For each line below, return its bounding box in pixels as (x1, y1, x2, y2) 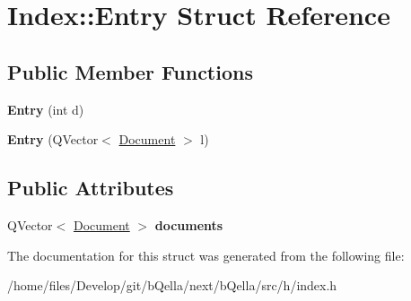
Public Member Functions (7, 57, 253, 85)
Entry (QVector (7, 130, 99, 149)
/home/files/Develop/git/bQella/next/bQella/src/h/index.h (7, 276, 337, 295)
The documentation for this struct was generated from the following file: (7, 245, 405, 264)
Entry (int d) (7, 99, 84, 118)
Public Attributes (7, 174, 174, 202)
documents (154, 215, 223, 234)
